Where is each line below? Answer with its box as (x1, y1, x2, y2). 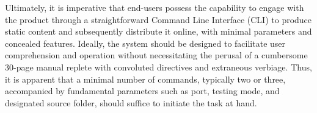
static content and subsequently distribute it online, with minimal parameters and (5, 25, 312, 38)
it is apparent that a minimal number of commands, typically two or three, (5, 72, 286, 85)
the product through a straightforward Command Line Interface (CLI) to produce (5, 13, 312, 26)
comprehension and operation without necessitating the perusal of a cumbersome (5, 49, 308, 61)
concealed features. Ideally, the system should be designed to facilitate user (5, 36, 286, 49)
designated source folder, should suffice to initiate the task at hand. (5, 96, 257, 109)
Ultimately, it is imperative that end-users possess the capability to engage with (5, 1, 304, 13)
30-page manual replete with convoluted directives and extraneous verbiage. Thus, (5, 60, 312, 73)
